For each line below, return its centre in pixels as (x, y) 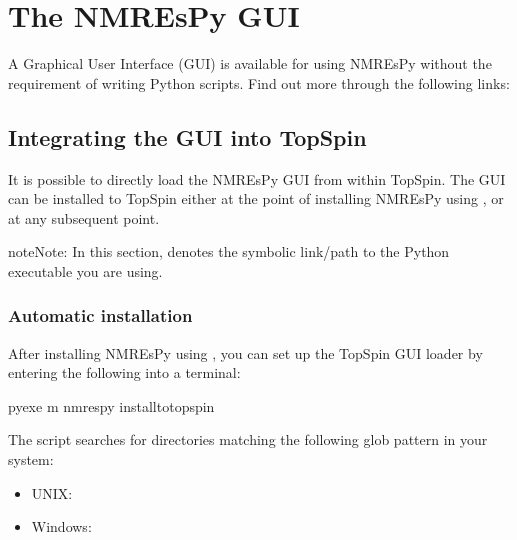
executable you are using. (85, 270)
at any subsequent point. (84, 217)
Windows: (61, 526)
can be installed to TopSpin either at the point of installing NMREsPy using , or (256, 198)
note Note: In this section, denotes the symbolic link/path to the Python (229, 251)
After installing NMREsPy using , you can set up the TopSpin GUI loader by (245, 352)
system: (31, 459)
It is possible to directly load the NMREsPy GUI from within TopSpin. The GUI (257, 178)
